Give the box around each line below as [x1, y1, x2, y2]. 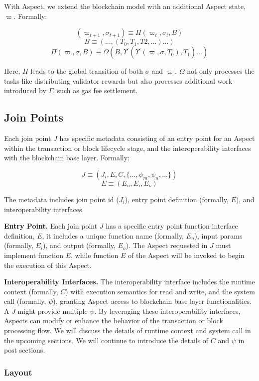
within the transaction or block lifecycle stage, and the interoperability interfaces [4, 142, 251, 153]
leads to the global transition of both [30, 66, 143, 76]
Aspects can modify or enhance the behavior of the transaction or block [4, 315, 223, 326]
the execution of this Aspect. [4, 259, 92, 270]
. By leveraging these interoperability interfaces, [94, 305, 241, 316]
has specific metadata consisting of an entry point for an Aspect [59, 133, 255, 143]
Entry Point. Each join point [4, 221, 98, 231]
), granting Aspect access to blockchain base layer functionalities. [53, 296, 252, 306]
